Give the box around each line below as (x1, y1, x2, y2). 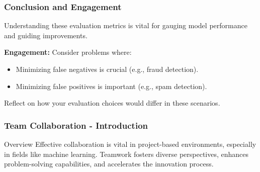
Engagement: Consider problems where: (4, 47, 132, 57)
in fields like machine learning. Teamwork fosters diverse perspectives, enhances (4, 148, 249, 159)
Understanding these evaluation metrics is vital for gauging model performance (4, 20, 247, 31)
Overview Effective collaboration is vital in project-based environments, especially (4, 139, 256, 149)
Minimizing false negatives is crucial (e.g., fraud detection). (16, 64, 199, 74)
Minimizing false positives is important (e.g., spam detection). (16, 80, 207, 91)
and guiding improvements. (4, 30, 88, 40)
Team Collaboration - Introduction (4, 119, 148, 131)
